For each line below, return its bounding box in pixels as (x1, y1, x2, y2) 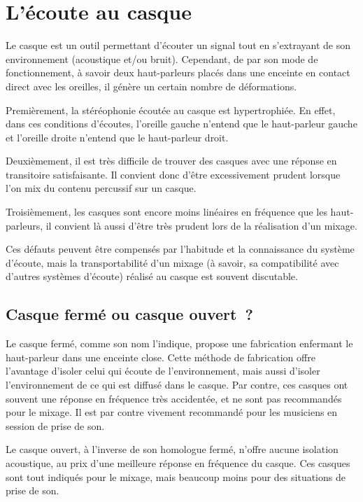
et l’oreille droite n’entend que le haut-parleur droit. (6, 130, 229, 144)
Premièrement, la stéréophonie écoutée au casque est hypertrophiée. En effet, (6, 102, 336, 117)
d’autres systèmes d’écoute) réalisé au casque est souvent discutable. (6, 269, 298, 284)
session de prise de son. (6, 418, 105, 433)
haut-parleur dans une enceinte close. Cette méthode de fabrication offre (6, 349, 315, 364)
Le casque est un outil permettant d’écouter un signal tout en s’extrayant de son (6, 38, 351, 53)
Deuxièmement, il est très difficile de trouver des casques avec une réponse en (6, 153, 337, 168)
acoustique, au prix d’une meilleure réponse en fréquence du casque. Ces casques (6, 455, 350, 470)
